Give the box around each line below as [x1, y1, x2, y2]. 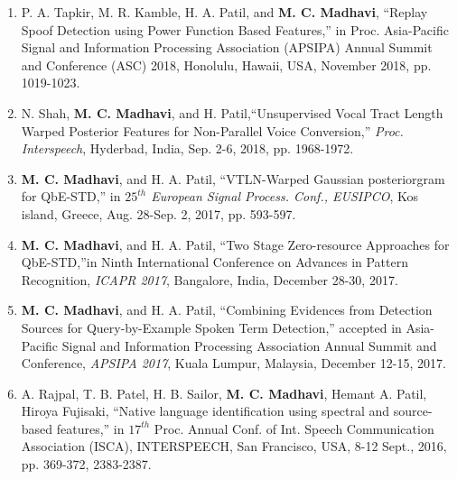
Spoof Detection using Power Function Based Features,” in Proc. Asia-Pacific [21, 20, 449, 39]
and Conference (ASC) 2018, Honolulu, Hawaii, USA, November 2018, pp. [21, 55, 432, 74]
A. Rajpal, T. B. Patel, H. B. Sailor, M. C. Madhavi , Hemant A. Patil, [21, 383, 427, 402]
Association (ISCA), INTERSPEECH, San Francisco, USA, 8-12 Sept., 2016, [21, 437, 447, 456]
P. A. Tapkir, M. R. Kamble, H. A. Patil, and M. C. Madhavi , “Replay [21, 3, 428, 21]
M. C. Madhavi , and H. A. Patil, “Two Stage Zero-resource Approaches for [21, 235, 450, 253]
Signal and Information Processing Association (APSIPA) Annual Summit [21, 38, 433, 57]
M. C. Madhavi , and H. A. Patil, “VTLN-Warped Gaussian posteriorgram [21, 169, 445, 188]
